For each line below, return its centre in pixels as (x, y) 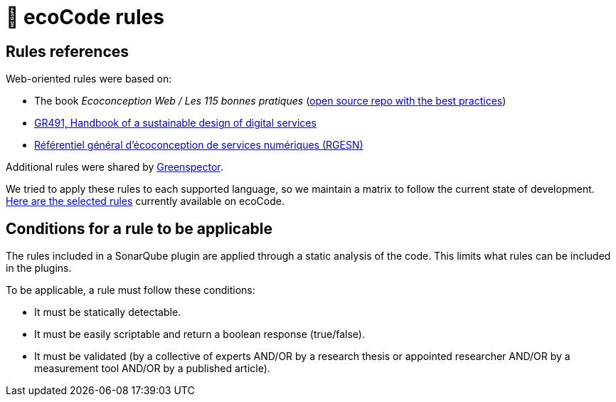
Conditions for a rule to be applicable (139, 228)
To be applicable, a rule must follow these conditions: (131, 290)
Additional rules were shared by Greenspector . (115, 167)
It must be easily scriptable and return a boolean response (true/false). (200, 334)
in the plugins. (39, 268)
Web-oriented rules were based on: (89, 79)
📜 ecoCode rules (85, 17)
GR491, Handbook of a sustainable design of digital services (175, 123)
